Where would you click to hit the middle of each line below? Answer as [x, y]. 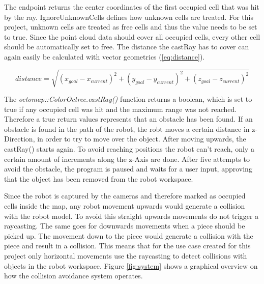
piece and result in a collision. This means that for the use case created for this [127, 246]
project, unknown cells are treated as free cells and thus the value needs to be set [131, 27]
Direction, [20, 139]
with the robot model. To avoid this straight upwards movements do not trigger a [131, 216]
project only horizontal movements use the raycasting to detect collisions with [126, 256]
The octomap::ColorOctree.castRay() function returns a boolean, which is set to [128, 99]
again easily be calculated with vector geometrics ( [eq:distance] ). [105, 56]
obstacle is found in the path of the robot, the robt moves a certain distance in [127, 129]
